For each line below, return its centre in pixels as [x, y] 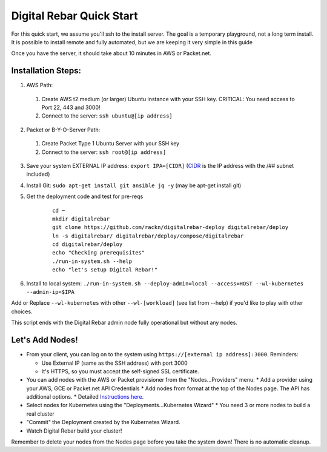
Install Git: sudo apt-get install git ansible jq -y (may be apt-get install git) [134, 185]
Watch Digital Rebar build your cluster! [74, 431]
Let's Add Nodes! [45, 340]
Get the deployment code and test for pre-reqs [85, 196]
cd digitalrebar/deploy [88, 244]
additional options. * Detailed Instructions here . [85, 397]
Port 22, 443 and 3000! [71, 108]
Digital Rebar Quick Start [75, 16]
